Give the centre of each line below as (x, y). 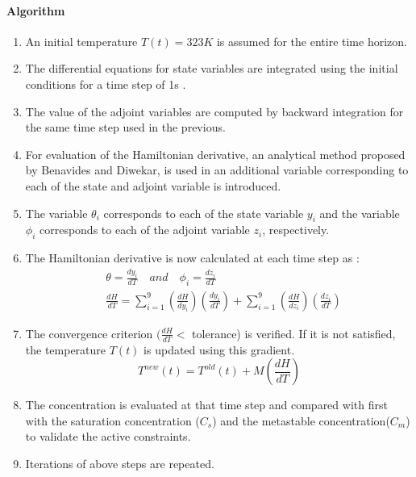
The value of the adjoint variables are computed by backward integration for (214, 111)
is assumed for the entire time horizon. (312, 41)
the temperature (66, 349)
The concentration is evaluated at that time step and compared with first (206, 405)
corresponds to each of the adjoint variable (144, 230)
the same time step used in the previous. (125, 127)
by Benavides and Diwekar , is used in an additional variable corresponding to (217, 170)
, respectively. (296, 230)
